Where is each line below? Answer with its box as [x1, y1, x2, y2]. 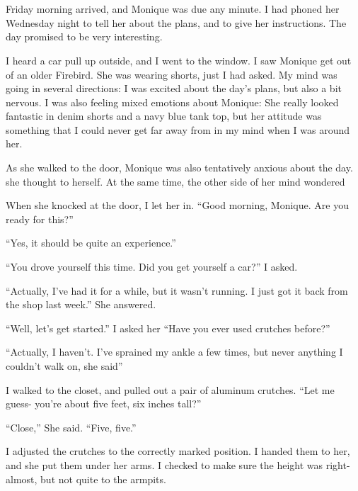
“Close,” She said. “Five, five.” [6, 419, 137, 434]
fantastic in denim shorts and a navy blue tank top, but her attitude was [6, 108, 322, 123]
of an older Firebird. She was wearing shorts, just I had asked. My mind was [6, 67, 337, 81]
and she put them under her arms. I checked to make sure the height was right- [6, 457, 350, 472]
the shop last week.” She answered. [6, 297, 156, 312]
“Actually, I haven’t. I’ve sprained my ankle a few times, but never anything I [6, 344, 343, 359]
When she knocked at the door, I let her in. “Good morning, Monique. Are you [6, 198, 349, 213]
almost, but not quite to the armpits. [6, 471, 166, 486]
